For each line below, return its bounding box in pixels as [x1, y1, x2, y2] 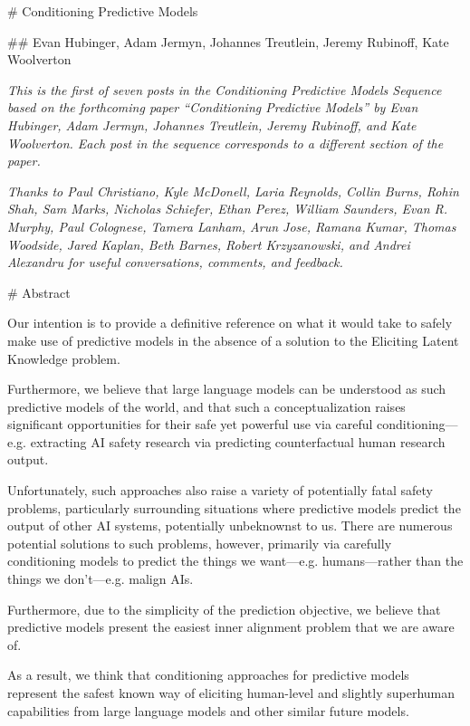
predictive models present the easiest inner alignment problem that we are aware [7, 617, 455, 636]
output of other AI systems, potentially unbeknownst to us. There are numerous [7, 516, 453, 535]
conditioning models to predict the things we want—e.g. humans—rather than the [7, 551, 464, 570]
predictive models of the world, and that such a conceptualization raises [7, 396, 406, 416]
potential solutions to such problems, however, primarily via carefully [7, 533, 392, 552]
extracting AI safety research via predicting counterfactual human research [30, 432, 446, 451]
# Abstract [7, 282, 71, 301]
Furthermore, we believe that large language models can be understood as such [7, 379, 446, 398]
